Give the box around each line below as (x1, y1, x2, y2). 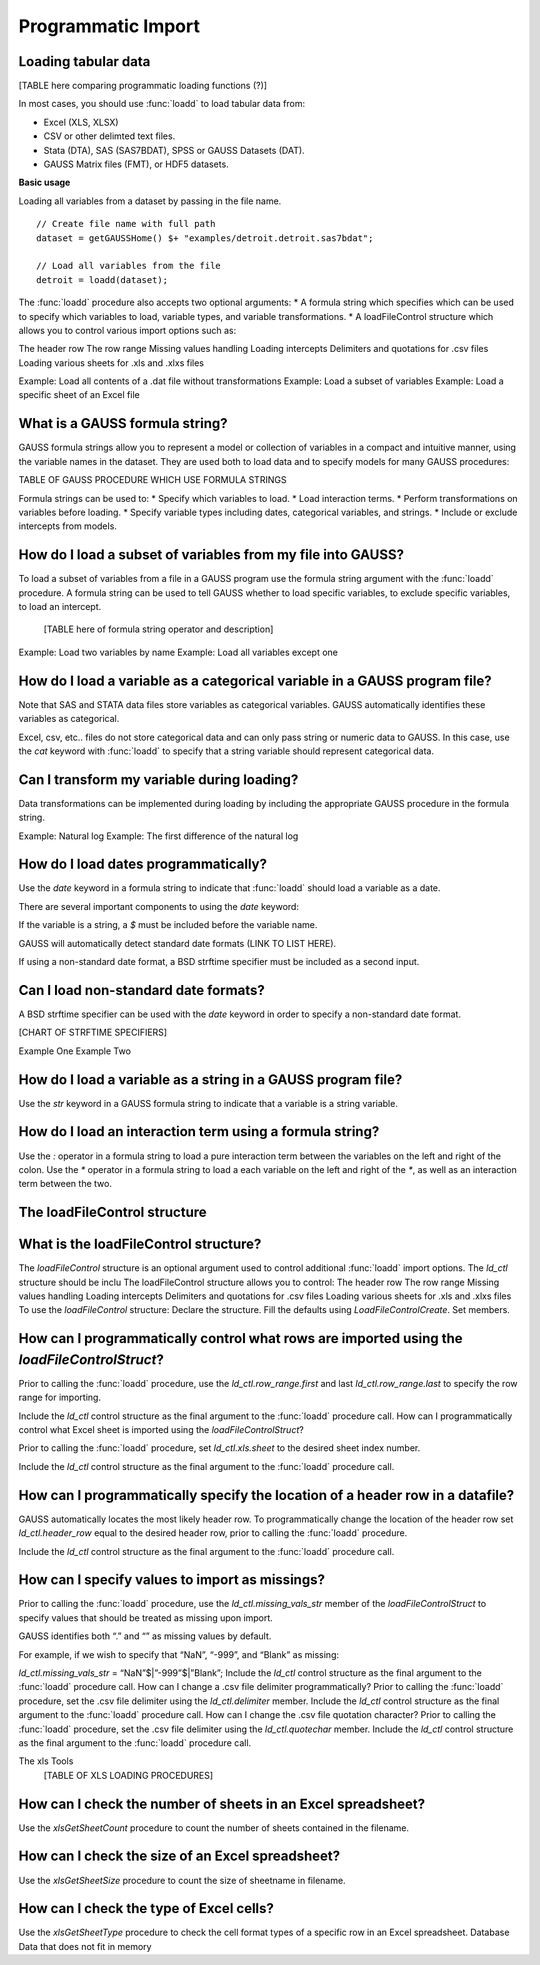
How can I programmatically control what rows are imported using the (18, 1330, 464, 1347)
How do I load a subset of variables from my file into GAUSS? (18, 546, 405, 564)
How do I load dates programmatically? (18, 856, 267, 873)
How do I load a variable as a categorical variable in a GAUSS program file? (18, 672, 492, 689)
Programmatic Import (18, 15, 200, 37)
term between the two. (18, 1178, 112, 1190)
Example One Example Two (18, 1045, 132, 1057)
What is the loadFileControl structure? (18, 1236, 262, 1253)
